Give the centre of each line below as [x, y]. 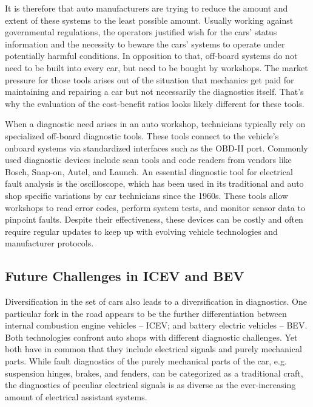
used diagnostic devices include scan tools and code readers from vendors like [148, 160]
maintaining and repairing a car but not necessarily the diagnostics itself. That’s [154, 92]
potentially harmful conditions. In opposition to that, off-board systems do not [151, 56]
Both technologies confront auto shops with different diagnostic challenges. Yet [151, 337]
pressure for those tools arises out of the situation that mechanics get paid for [150, 79]
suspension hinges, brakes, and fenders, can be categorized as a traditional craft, [154, 373]
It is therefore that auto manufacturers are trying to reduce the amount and [146, 8]
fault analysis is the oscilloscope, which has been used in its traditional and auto [154, 183]
